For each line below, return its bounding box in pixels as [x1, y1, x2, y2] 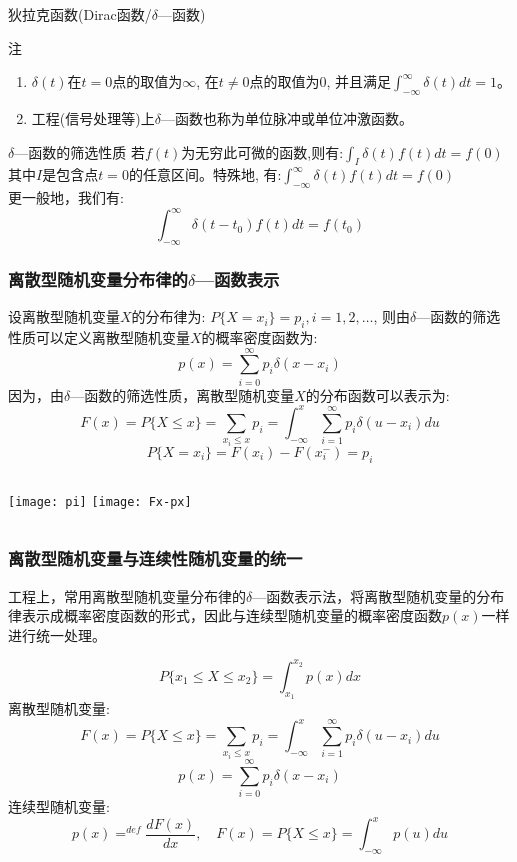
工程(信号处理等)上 [31, 107, 155, 128]
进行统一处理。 [8, 624, 106, 645]
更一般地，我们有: [8, 187, 124, 208]
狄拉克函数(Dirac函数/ [8, 4, 152, 24]
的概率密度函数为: [201, 327, 318, 348]
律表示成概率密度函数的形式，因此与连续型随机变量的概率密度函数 [8, 605, 442, 626]
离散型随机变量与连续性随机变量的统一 [8, 546, 303, 571]
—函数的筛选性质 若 [14, 141, 145, 162]
